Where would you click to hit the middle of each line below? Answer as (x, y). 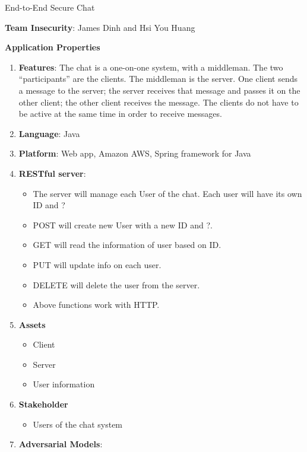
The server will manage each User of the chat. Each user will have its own (167, 193)
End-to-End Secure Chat (50, 7)
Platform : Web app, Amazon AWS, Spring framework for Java (135, 153)
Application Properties (53, 47)
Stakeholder (43, 404)
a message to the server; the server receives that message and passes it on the (159, 90)
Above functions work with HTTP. (96, 305)
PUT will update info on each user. (97, 264)
